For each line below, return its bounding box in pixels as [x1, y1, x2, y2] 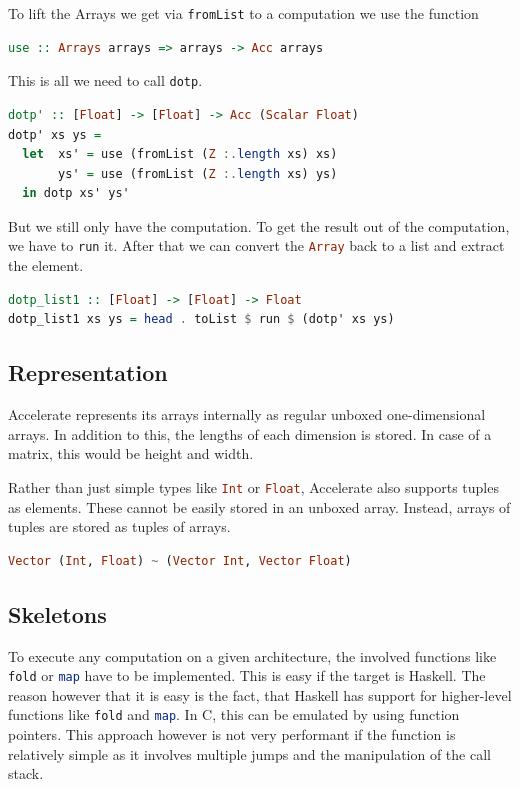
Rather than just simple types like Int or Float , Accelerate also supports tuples [8, 476, 499, 497]
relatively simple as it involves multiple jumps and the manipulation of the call [8, 743, 491, 764]
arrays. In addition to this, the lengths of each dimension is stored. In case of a [8, 423, 492, 444]
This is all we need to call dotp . [8, 70, 203, 91]
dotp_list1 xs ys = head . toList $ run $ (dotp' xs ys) [8, 312, 395, 327]
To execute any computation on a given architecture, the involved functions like [8, 645, 497, 666]
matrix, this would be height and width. [8, 443, 254, 464]
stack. [8, 763, 44, 784]
